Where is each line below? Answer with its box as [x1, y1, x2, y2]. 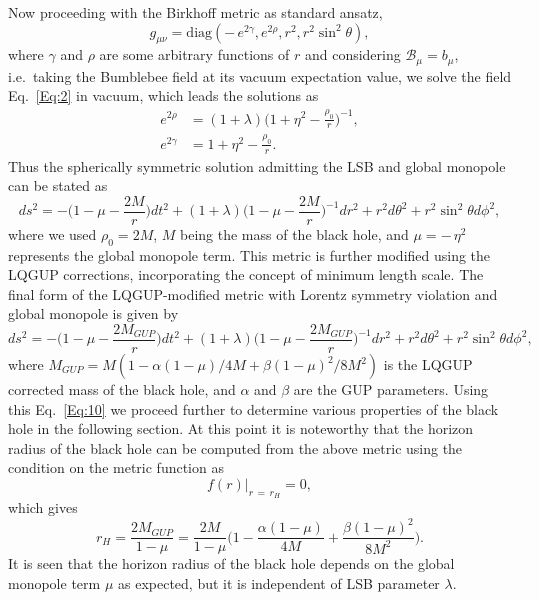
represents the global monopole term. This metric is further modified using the [8, 244, 491, 265]
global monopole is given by [8, 303, 179, 324]
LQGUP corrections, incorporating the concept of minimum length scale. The [8, 264, 484, 285]
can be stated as [8, 175, 108, 196]
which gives [8, 497, 78, 518]
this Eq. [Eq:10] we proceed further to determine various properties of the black [8, 398, 499, 419]
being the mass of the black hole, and [180, 223, 409, 244]
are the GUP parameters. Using [293, 379, 489, 399]
